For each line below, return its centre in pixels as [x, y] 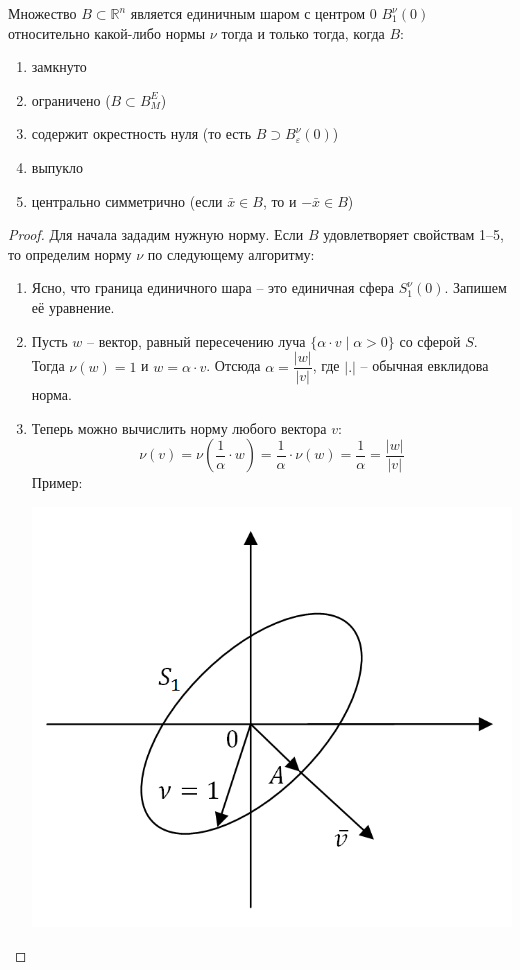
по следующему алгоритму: [231, 253]
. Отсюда [233, 365]
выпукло [57, 166]
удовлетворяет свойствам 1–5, [413, 234]
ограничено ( [71, 99]
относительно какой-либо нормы [107, 32]
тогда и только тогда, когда [303, 32]
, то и [279, 200]
